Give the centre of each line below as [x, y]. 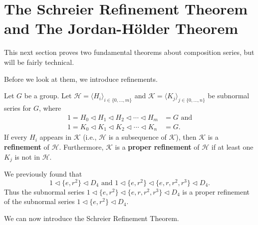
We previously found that [43, 174]
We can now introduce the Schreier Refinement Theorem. [92, 218]
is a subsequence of [137, 137]
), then [186, 137]
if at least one [232, 147]
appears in [55, 137]
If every [16, 137]
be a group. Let [48, 96]
